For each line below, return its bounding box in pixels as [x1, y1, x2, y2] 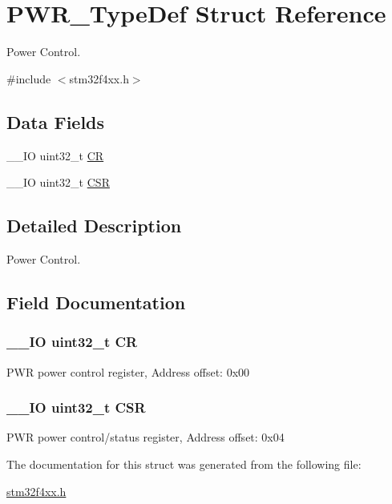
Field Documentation [6, 289, 186, 314]
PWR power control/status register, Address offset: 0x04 [6, 429, 285, 446]
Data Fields [6, 109, 105, 134]
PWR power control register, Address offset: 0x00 [6, 363, 250, 380]
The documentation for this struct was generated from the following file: [6, 455, 362, 472]
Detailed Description [6, 213, 182, 238]
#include [6, 70, 51, 87]
